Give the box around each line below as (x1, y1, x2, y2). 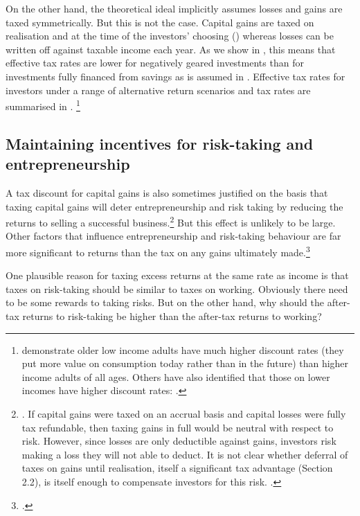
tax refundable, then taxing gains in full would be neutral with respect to (21, 420, 334, 434)
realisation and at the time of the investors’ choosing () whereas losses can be (6, 28, 334, 43)
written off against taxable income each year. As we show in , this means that (6, 42, 336, 56)
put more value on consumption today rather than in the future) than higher (21, 356, 349, 371)
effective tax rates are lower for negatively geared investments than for (6, 55, 304, 70)
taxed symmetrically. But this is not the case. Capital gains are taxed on (6, 15, 314, 29)
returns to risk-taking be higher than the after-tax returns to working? (22, 309, 322, 323)
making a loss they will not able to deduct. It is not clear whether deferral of (21, 447, 348, 461)
